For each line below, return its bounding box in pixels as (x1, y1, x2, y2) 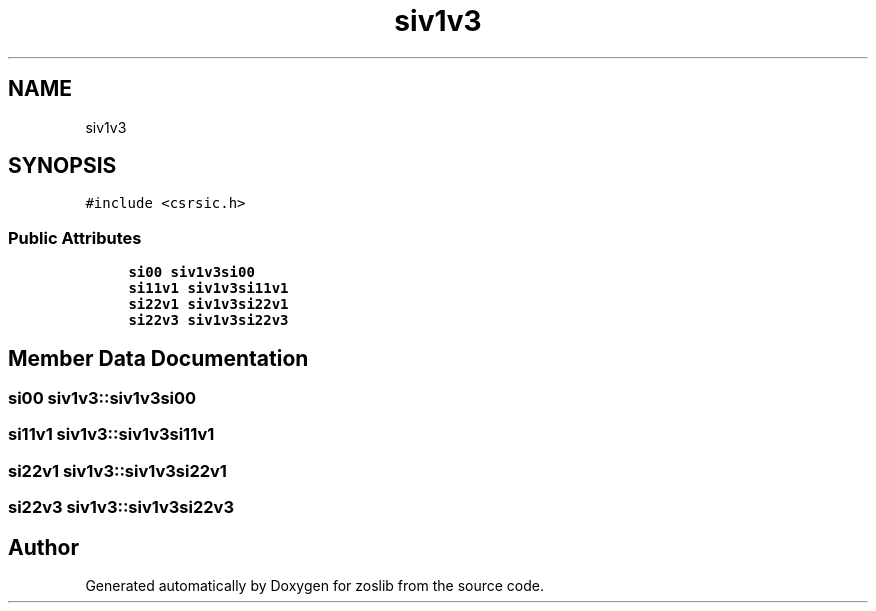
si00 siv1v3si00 (128, 264, 255, 281)
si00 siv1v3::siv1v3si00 (8, 388, 197, 409)
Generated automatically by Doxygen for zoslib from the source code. (85, 577, 544, 594)
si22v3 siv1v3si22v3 (128, 312, 289, 329)
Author (8, 534, 79, 560)
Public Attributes (8, 227, 142, 248)
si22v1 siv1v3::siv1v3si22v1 (8, 460, 227, 481)
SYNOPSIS (8, 153, 117, 179)
